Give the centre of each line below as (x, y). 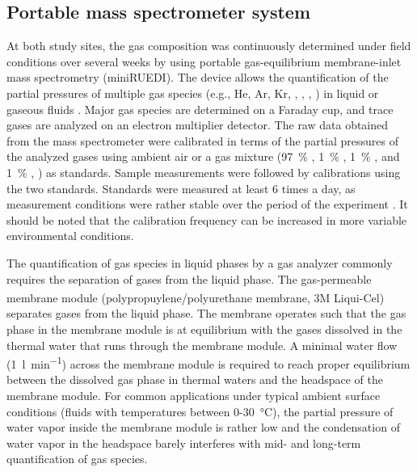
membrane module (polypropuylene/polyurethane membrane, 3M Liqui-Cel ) (196, 297)
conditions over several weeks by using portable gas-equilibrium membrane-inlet (204, 61)
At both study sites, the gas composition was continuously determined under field (209, 46)
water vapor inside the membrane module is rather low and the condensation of (203, 427)
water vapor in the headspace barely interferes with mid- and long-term (184, 442)
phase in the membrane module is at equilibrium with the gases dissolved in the (204, 329)
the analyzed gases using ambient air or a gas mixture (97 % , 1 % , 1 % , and (203, 156)
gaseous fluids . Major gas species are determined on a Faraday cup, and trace (200, 109)
